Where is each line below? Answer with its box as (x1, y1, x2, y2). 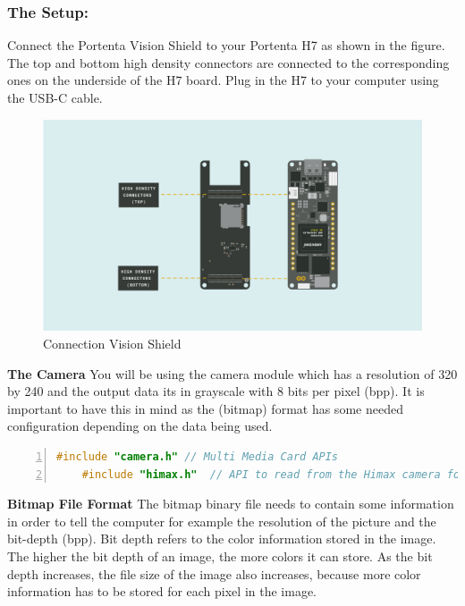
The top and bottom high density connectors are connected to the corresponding (7, 53, 450, 72)
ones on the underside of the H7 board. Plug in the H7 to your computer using (7, 71, 439, 89)
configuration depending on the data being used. (7, 417, 273, 435)
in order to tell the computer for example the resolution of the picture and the (7, 511, 436, 530)
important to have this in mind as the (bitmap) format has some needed (7, 399, 403, 417)
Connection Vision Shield (43, 334, 182, 353)
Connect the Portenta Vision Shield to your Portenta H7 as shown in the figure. (7, 36, 445, 55)
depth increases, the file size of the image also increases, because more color (7, 564, 421, 583)
